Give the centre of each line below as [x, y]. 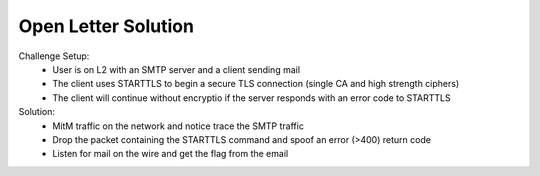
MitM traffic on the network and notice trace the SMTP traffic [178, 126]
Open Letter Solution [106, 26]
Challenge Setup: [54, 56]
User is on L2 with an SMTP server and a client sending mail [176, 69]
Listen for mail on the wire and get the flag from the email [170, 154]
